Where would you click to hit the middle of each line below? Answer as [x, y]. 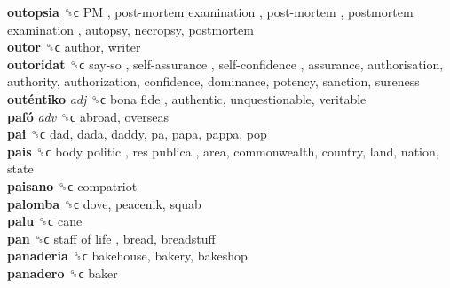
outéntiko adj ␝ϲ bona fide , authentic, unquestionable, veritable [187, 98]
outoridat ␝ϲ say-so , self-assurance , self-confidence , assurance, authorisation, [225, 64]
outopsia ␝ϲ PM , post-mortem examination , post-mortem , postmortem [210, 12]
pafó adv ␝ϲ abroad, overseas [88, 116]
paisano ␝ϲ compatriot [72, 185]
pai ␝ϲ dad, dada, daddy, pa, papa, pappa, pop [137, 134]
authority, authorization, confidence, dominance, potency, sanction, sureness [213, 81]
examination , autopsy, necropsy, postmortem [130, 29]
